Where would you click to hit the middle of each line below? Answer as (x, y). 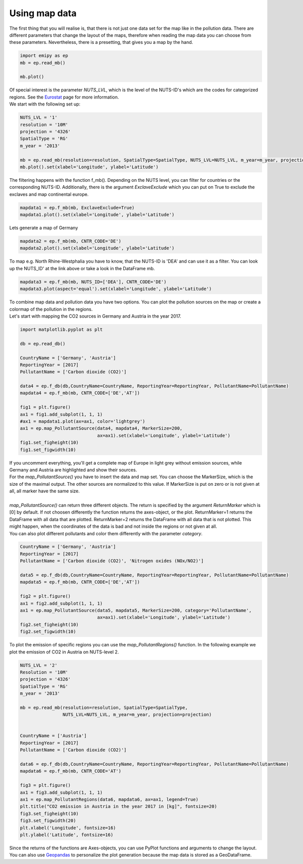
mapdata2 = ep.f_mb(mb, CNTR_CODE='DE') (70, 241)
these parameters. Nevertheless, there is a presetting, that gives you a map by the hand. (101, 42)
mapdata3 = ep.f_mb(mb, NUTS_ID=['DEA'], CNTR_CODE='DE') (93, 282)
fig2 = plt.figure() (45, 596)
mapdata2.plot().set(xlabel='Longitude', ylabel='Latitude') (97, 248)
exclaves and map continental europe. (49, 194)
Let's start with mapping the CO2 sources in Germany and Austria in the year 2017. (95, 316)
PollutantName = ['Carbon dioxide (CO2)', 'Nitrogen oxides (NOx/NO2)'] (112, 561)
